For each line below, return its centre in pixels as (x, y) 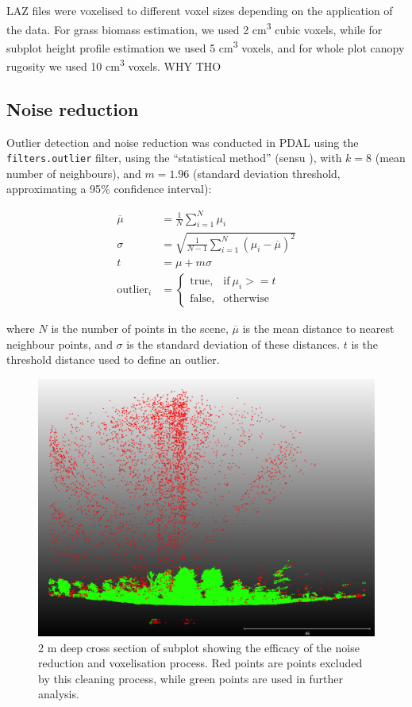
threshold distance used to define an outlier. (113, 359)
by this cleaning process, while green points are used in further (191, 678)
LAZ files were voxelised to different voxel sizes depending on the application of (200, 10)
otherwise (246, 298)
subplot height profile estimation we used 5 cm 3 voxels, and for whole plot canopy (206, 46)
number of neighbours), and (74, 173)
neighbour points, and (60, 344)
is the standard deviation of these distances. (233, 344)
